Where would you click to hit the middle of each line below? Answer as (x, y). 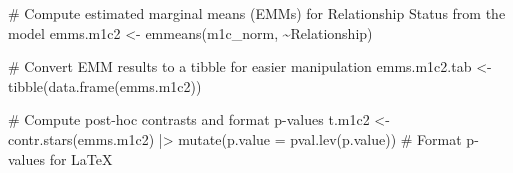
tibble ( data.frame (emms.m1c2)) (105, 85)
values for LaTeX (60, 158)
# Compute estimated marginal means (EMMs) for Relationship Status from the (257, 13)
